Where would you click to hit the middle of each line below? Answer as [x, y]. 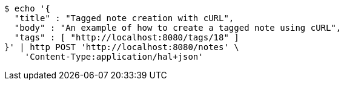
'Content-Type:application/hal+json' [114, 57]
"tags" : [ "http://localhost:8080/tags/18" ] [127, 37]
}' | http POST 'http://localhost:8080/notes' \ [122, 47]
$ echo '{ [27, 8]
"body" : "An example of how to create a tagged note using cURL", [178, 28]
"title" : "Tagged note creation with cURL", [124, 18]
